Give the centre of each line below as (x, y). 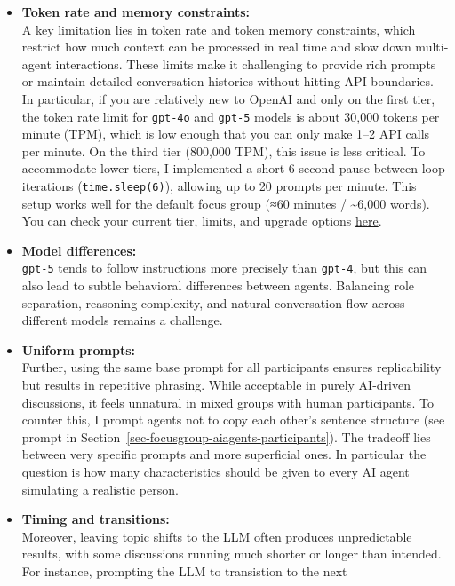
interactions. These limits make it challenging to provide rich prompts (246, 63)
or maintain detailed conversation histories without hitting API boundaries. (227, 81)
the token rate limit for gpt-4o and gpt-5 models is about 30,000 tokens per (231, 116)
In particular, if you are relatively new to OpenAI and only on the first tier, (228, 98)
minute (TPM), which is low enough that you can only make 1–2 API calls (226, 134)
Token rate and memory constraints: (136, 12)
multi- (432, 47)
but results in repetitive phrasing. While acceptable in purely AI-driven (216, 385)
